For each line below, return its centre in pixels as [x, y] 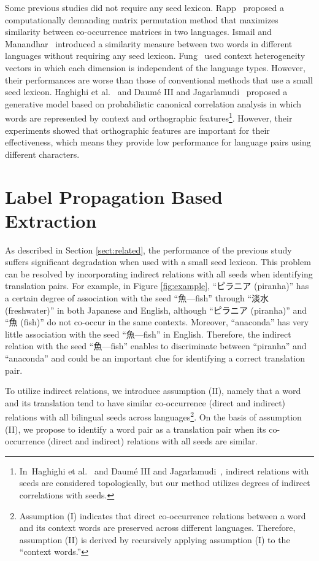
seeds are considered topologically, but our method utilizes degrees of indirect [165, 483]
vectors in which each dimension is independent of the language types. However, [155, 67]
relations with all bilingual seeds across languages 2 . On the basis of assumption [153, 416]
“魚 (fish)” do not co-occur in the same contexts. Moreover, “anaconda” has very [157, 322]
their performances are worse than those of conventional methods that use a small [159, 79]
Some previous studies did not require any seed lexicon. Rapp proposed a [144, 7]
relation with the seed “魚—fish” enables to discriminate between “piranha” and [156, 346]
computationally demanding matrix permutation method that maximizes [142, 19]
